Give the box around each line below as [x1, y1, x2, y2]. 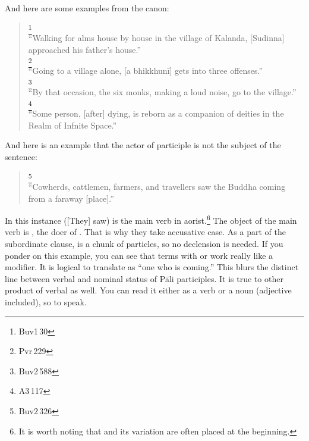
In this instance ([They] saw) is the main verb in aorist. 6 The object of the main [5, 212, 297, 226]
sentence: [5, 151, 37, 163]
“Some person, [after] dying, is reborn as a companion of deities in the [28, 107, 284, 120]
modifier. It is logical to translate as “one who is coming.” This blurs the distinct [5, 261, 299, 273]
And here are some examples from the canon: [5, 2, 169, 14]
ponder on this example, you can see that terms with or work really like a [5, 249, 273, 261]
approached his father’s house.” [28, 43, 141, 55]
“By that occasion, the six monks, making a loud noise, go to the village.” [28, 86, 297, 98]
